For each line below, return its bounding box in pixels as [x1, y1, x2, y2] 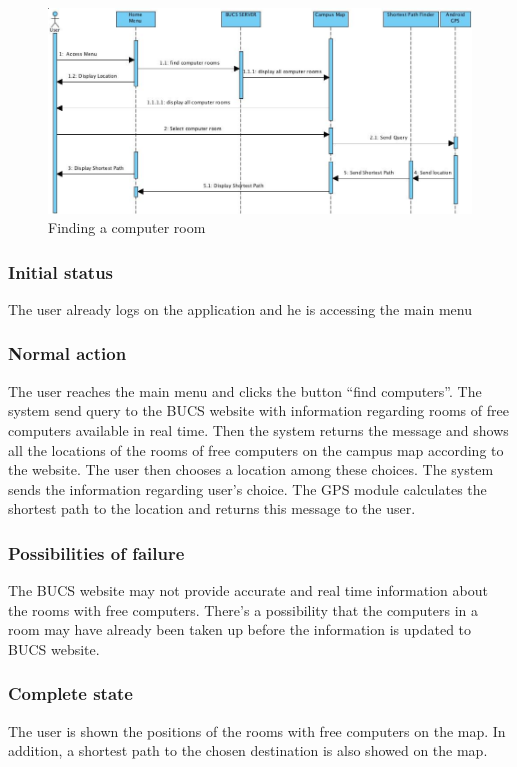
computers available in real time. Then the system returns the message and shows [8, 419, 509, 440]
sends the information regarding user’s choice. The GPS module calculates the [8, 478, 487, 499]
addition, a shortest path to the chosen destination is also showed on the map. [8, 740, 488, 761]
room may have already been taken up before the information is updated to [8, 619, 472, 640]
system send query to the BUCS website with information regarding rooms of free [8, 400, 509, 421]
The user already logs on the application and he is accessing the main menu [8, 298, 472, 319]
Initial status [8, 259, 114, 284]
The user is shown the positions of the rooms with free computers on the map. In [8, 720, 506, 741]
